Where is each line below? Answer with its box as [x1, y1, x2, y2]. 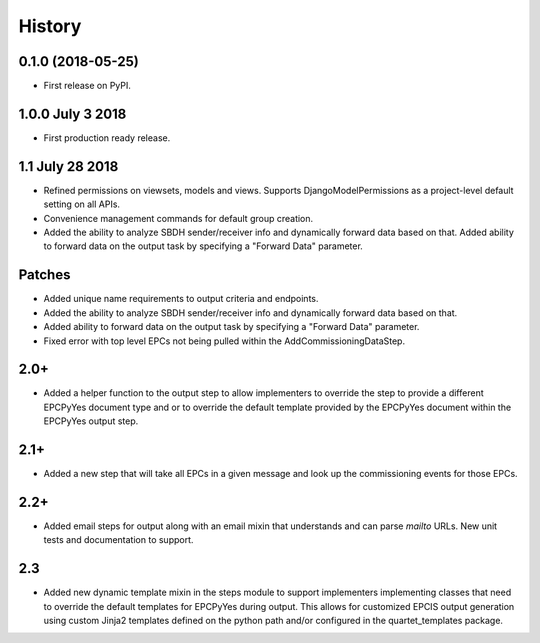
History [18, 15, 82, 37]
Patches [18, 266, 71, 284]
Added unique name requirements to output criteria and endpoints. [43, 293, 319, 305]
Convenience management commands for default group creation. [43, 212, 314, 224]
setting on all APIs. [43, 198, 120, 210]
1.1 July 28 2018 [18, 158, 119, 175]
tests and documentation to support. [43, 534, 194, 546]
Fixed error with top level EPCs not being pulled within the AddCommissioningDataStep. [43, 335, 405, 347]
